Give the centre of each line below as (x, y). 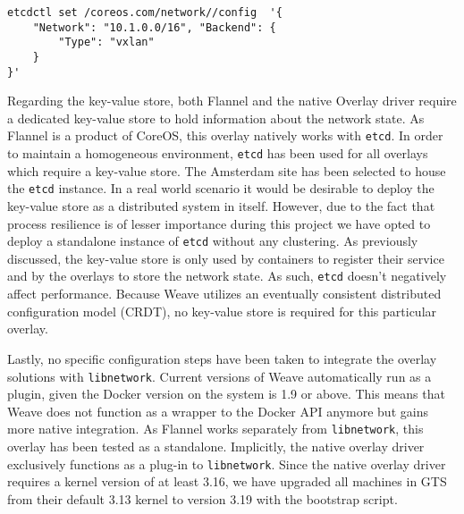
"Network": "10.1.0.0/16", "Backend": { (154, 27)
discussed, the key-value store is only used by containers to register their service (226, 258)
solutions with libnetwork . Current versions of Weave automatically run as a (219, 376)
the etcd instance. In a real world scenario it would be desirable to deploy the (221, 188)
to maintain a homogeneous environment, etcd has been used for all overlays (218, 153)
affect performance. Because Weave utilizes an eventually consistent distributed (224, 294)
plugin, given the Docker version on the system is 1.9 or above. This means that (226, 394)
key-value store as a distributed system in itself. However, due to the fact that (221, 206)
